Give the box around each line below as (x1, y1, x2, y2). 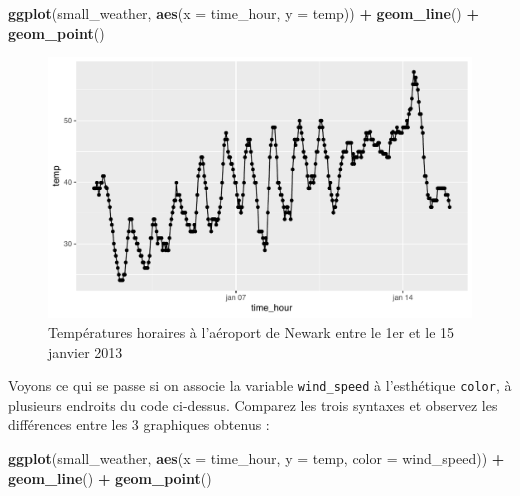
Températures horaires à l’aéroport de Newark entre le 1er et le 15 (48, 322, 455, 343)
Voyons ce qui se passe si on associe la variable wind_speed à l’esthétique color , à (8, 375, 512, 396)
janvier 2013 (48, 341, 123, 362)
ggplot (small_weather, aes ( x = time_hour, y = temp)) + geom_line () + (8, 3, 480, 23)
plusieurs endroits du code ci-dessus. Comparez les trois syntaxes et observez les (8, 394, 498, 415)
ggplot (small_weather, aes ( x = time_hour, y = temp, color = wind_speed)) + (8, 448, 505, 469)
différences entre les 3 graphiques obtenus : (8, 414, 270, 435)
